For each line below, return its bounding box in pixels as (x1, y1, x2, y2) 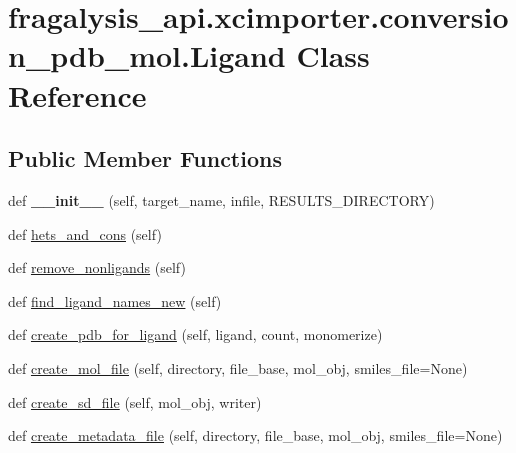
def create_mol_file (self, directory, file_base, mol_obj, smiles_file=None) (8, 357, 468, 378)
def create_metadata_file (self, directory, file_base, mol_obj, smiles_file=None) (8, 425, 503, 446)
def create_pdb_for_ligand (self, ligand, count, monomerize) (8, 324, 383, 345)
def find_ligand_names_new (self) (8, 290, 222, 311)
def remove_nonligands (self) (8, 257, 186, 278)
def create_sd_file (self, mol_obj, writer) (8, 391, 262, 412)
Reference (8, 74, 147, 115)
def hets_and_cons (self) (8, 223, 162, 244)
